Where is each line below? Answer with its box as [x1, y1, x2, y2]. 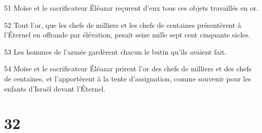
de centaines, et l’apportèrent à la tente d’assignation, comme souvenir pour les [4, 73, 251, 83]
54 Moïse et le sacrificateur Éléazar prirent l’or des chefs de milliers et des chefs [4, 63, 252, 74]
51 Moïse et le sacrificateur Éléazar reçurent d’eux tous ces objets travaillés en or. [4, 3, 258, 13]
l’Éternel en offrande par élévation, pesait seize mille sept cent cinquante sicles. [4, 29, 250, 40]
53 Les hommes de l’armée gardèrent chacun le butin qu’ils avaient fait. [4, 46, 227, 57]
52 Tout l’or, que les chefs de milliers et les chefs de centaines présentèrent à [4, 19, 242, 30]
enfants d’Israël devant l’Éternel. [4, 83, 106, 94]
